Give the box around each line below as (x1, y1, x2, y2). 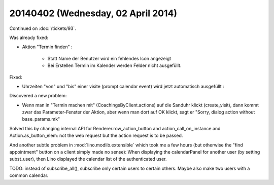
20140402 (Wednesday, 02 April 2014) (9, 8, 178, 19)
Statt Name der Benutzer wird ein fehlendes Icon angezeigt (47, 55, 172, 61)
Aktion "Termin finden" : (22, 44, 73, 50)
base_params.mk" (22, 116, 60, 122)
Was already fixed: (9, 34, 48, 41)
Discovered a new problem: (9, 93, 67, 99)
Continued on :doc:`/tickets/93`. (9, 25, 76, 31)
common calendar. (9, 172, 49, 178)
